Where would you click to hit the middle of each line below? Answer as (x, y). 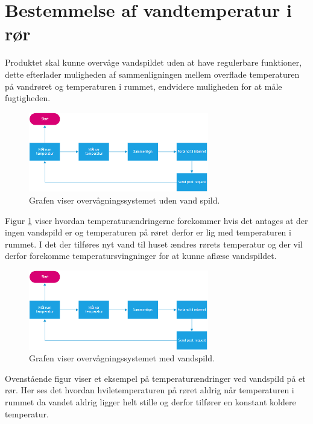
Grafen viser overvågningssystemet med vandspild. (122, 358)
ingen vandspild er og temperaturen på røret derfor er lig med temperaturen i (148, 232)
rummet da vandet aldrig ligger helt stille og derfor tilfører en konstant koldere (150, 401)
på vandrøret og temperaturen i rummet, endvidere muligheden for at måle (144, 86)
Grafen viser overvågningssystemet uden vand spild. (125, 200)
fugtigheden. (28, 98)
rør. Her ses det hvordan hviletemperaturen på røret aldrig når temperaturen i (150, 390)
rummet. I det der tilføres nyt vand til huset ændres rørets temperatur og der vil (154, 244)
